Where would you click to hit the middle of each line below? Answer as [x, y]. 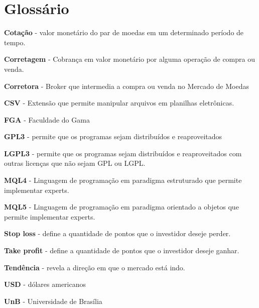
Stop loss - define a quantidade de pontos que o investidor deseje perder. [117, 233]
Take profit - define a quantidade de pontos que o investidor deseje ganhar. [122, 250]
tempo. [15, 42]
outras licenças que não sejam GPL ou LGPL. [75, 163]
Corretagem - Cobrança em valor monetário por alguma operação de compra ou [129, 59]
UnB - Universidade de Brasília [53, 301]
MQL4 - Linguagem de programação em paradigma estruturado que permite [123, 180]
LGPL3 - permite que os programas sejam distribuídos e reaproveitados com [123, 153]
